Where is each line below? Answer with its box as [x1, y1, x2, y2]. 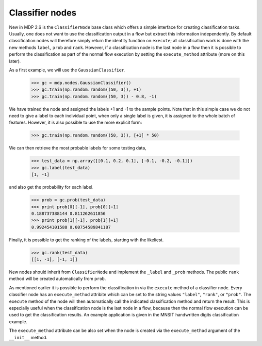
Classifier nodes [9, 7, 77, 18]
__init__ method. [9, 334, 48, 340]
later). [9, 58, 21, 64]
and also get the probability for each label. [9, 184, 94, 190]
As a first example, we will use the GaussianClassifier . [9, 67, 126, 73]
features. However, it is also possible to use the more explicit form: [9, 119, 142, 126]
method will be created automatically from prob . [9, 276, 106, 281]
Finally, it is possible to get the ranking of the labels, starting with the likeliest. [9, 237, 164, 243]
